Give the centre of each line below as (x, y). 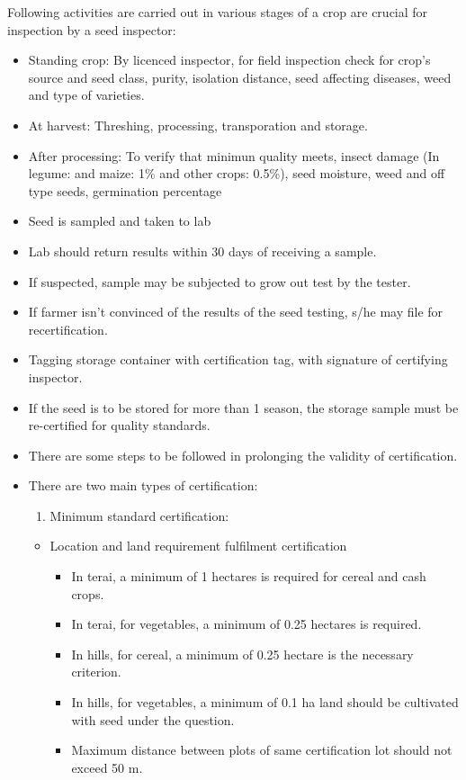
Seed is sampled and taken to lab (120, 221)
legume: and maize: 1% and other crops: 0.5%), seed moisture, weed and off (237, 173)
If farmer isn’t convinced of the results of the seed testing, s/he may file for (236, 312)
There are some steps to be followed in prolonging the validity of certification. (243, 455)
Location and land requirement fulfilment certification (198, 546)
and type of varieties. (86, 95)
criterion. (96, 672)
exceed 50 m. (107, 767)
